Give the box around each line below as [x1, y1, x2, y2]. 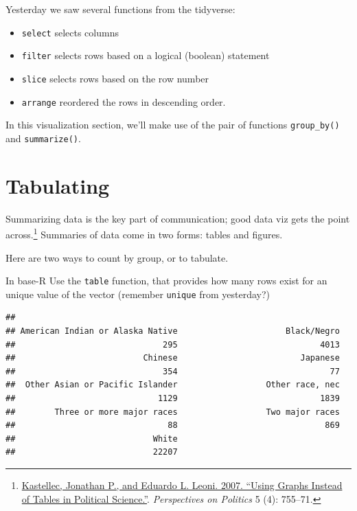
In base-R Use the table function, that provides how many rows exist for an [5, 273, 327, 288]
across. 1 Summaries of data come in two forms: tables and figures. [5, 225, 283, 241]
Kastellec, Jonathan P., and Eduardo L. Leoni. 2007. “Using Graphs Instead [21, 477, 343, 492]
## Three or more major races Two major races [5, 407, 340, 417]
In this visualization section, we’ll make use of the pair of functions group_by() [5, 117, 340, 132]
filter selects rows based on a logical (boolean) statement [21, 48, 270, 63]
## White [5, 433, 178, 444]
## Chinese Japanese [5, 353, 340, 363]
